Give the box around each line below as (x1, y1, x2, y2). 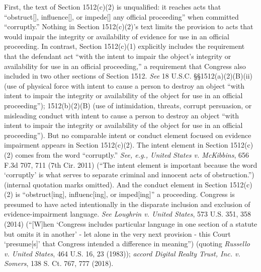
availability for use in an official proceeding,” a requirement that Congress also (4, 60, 246, 71)
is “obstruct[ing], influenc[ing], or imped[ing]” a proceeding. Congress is (15, 189, 235, 199)
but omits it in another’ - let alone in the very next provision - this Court (4, 228, 231, 239)
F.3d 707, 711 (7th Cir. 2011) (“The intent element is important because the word (4, 159, 257, 170)
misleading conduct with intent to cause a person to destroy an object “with (4, 110, 239, 120)
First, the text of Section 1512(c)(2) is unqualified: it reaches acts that (4, 2, 221, 12)
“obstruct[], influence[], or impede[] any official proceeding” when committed (4, 11, 239, 22)
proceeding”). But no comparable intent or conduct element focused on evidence (4, 129, 251, 140)
